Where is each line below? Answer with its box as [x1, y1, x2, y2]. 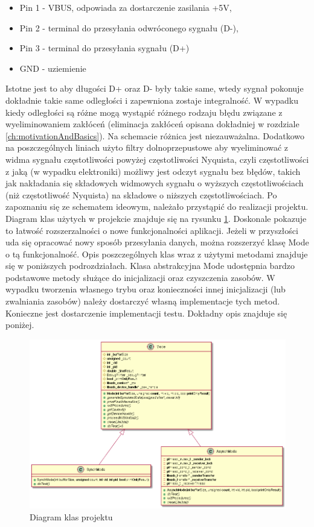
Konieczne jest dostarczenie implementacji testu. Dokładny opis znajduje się [5, 306, 287, 319]
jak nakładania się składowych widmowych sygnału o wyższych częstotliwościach [5, 177, 304, 189]
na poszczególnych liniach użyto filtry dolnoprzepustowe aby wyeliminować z [5, 141, 289, 154]
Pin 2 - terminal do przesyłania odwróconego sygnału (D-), [19, 21, 239, 34]
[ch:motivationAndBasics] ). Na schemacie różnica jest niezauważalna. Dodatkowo [5, 129, 304, 142]
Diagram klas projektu [30, 510, 113, 523]
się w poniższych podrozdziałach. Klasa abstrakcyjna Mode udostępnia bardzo [5, 259, 295, 272]
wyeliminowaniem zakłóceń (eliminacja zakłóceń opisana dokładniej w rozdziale [5, 118, 300, 130]
